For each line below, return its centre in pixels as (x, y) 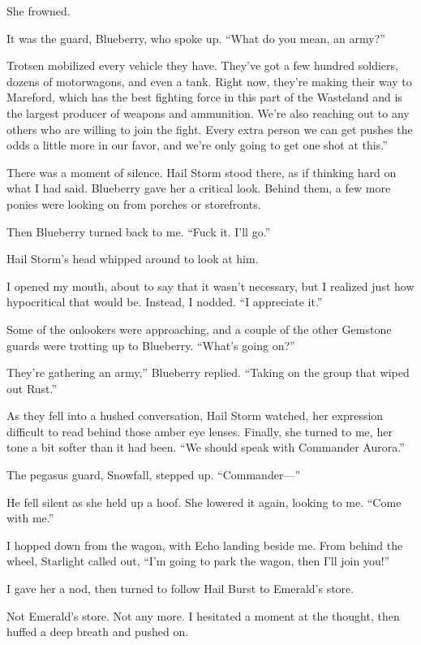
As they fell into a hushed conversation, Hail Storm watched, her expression (195, 416)
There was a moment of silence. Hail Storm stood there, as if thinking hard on (202, 172)
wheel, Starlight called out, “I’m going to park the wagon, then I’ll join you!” (198, 561)
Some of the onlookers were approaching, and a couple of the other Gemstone (199, 329)
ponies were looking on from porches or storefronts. (134, 203)
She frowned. (39, 11)
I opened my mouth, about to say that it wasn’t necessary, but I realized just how (210, 286)
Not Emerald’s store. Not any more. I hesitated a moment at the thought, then (203, 615)
